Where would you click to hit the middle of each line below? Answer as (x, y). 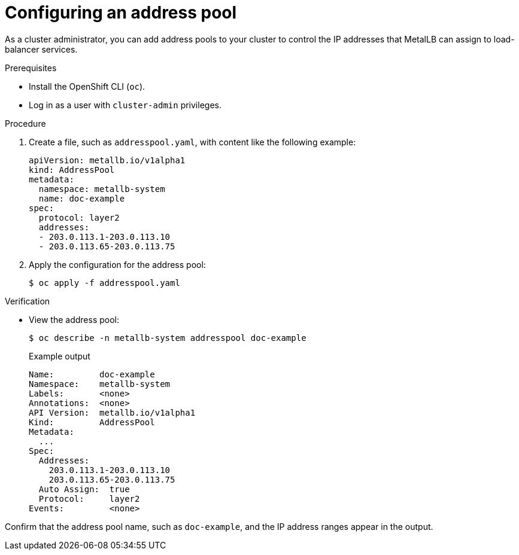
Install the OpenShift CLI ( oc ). (87, 86)
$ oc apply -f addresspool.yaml (104, 283)
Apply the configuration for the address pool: (117, 264)
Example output (60, 356)
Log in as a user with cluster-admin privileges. (125, 105)
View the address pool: (74, 319)
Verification (28, 301)
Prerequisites (31, 68)
